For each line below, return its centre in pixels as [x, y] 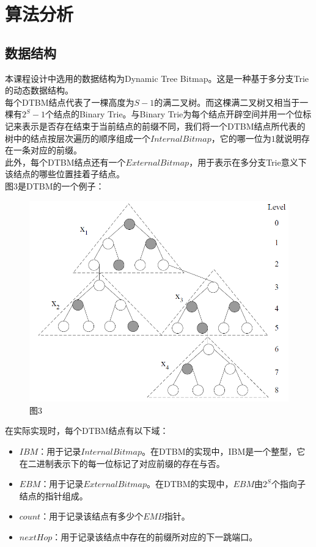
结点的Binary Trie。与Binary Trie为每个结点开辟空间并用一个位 [178, 114]
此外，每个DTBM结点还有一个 [65, 162]
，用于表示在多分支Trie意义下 [248, 162]
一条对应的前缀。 [47, 150]
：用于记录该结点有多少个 [92, 516]
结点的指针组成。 [53, 495]
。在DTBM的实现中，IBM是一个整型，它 [224, 451]
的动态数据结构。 [39, 90]
